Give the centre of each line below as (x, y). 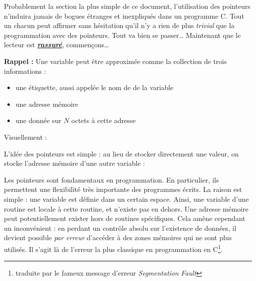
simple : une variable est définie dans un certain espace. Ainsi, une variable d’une (127, 199)
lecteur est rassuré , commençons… (57, 45)
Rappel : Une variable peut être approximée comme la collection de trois (115, 61)
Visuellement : (26, 137)
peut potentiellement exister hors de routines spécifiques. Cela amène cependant (125, 218)
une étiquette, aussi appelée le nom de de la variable (95, 87)
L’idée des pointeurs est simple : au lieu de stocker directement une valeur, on (121, 153)
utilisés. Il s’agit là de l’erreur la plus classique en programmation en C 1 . (113, 248)
